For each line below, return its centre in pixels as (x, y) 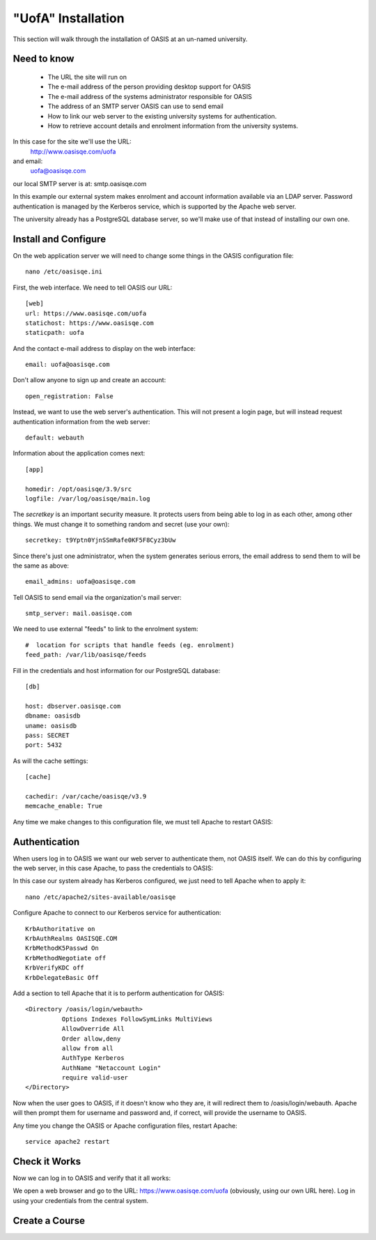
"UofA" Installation (69, 18)
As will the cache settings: (50, 761)
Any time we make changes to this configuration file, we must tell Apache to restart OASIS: (143, 822)
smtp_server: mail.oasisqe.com (79, 613)
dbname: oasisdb (53, 716)
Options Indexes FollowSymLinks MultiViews (137, 1019)
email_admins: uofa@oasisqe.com (80, 582)
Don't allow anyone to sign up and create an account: (89, 380)
